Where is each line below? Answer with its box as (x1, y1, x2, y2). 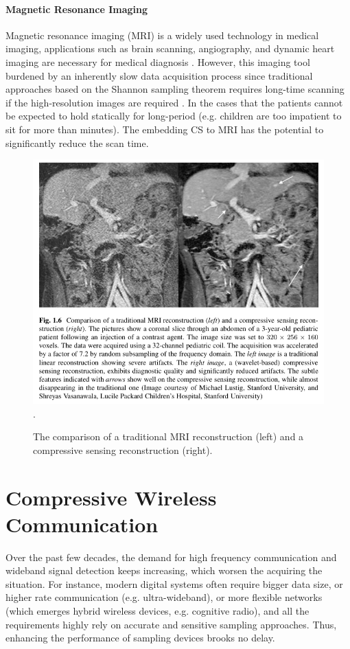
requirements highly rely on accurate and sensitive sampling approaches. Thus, (5, 617, 337, 631)
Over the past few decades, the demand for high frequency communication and (5, 549, 337, 564)
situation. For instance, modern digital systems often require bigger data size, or (5, 576, 343, 591)
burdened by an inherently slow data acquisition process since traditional (5, 68, 313, 82)
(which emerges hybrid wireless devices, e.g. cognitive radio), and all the (5, 604, 310, 618)
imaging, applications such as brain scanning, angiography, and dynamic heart (5, 41, 335, 56)
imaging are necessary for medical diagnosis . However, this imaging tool (5, 54, 310, 69)
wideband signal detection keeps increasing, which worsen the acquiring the (5, 563, 323, 578)
